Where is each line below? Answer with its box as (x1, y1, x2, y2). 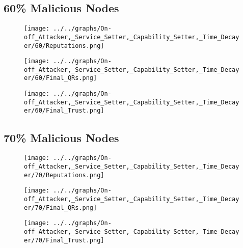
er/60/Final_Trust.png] (24, 107, 104, 115)
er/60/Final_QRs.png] (24, 74, 97, 82)
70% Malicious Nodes (4, 129, 119, 145)
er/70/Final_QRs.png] (24, 204, 97, 211)
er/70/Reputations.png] (24, 171, 104, 179)
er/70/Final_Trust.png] (24, 236, 104, 244)
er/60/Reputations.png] (24, 42, 104, 49)
